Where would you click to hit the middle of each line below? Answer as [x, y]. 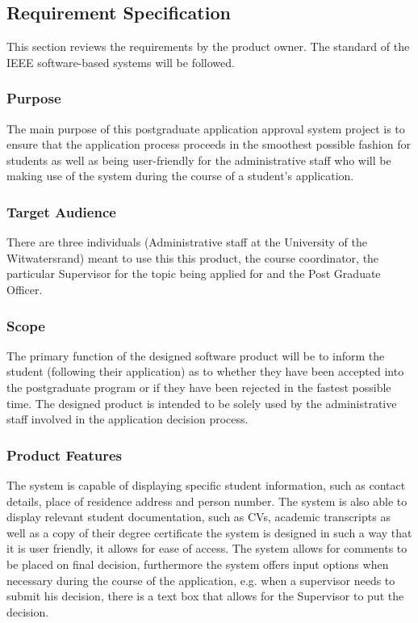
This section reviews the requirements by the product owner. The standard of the [208, 46]
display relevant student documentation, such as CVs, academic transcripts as [199, 517]
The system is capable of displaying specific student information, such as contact [206, 484]
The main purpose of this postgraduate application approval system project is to [206, 128]
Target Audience [61, 211]
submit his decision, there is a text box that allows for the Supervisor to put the [205, 596]
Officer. [25, 289]
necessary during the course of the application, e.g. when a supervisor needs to [201, 580]
